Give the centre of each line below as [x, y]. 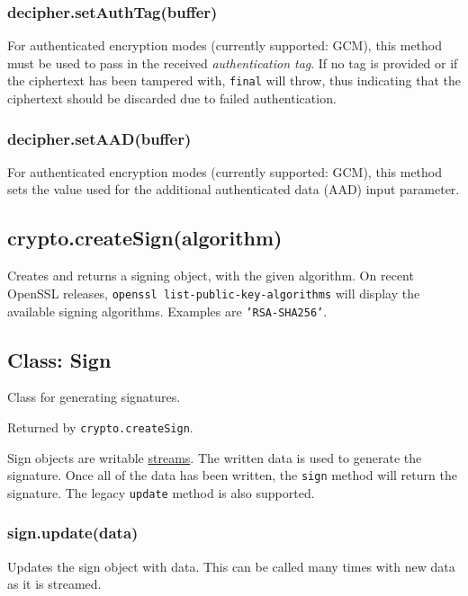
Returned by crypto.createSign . [100, 427]
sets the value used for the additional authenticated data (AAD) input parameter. [234, 189]
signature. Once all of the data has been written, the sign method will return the [232, 475]
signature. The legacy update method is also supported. [161, 492]
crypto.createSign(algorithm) [145, 238]
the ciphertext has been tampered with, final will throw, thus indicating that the [234, 80]
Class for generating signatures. [94, 397]
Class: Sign [59, 359]
